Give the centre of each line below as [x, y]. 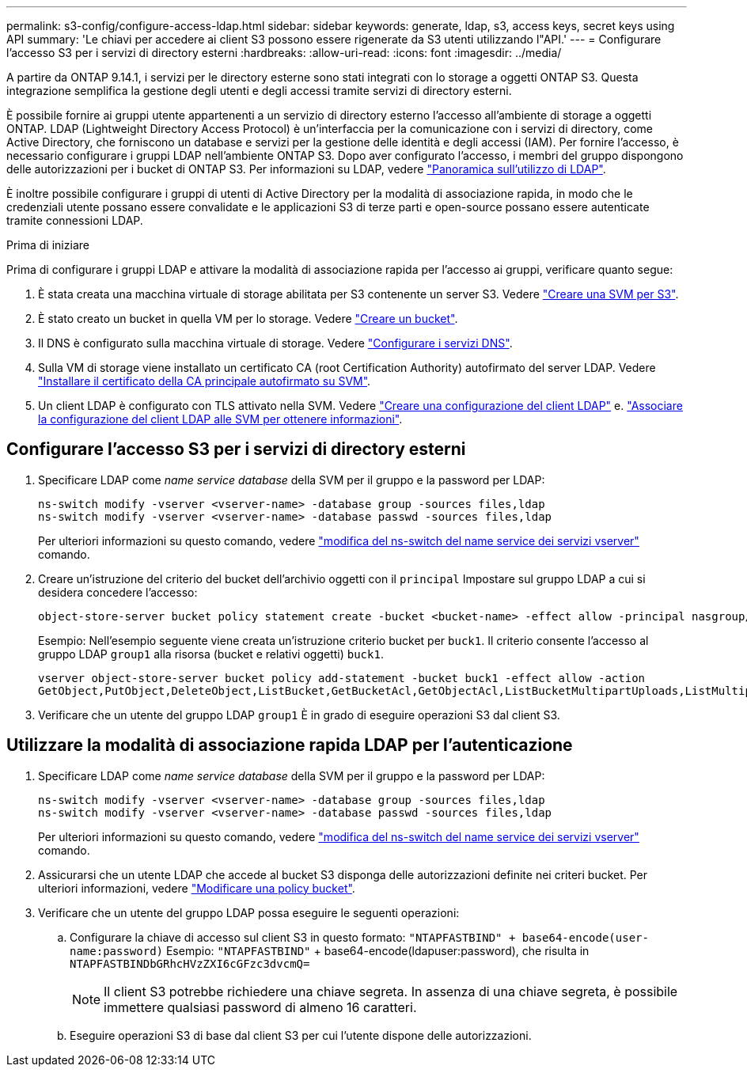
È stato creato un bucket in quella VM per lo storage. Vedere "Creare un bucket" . [248, 318]
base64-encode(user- [585, 937]
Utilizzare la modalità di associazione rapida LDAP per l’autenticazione [290, 745]
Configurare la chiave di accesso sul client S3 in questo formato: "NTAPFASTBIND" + [293, 937]
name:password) [117, 951]
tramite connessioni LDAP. [75, 220]
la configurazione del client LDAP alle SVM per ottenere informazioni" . [220, 419]
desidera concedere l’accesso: [118, 592]
